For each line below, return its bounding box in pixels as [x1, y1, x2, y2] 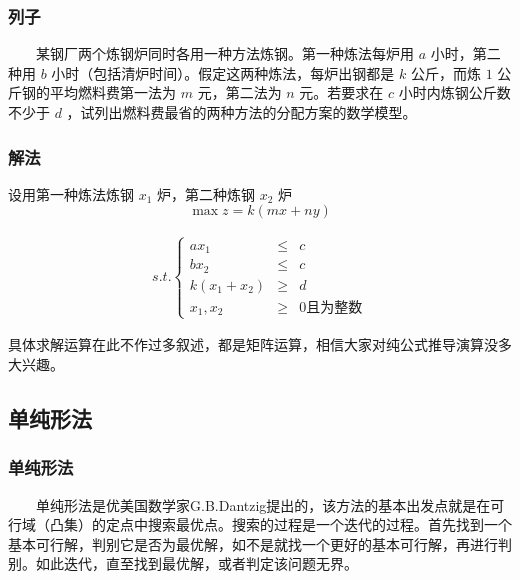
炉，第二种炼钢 [157, 183, 256, 204]
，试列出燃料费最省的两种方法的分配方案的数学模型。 [66, 102, 417, 122]
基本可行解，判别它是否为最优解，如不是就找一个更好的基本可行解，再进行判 [8, 533, 512, 554]
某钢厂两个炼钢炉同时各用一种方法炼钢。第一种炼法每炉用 [35, 43, 414, 64]
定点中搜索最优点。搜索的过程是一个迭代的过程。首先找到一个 [105, 514, 512, 535]
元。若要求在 [299, 82, 384, 103]
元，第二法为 [197, 82, 282, 103]
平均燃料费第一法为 [49, 82, 176, 103]
